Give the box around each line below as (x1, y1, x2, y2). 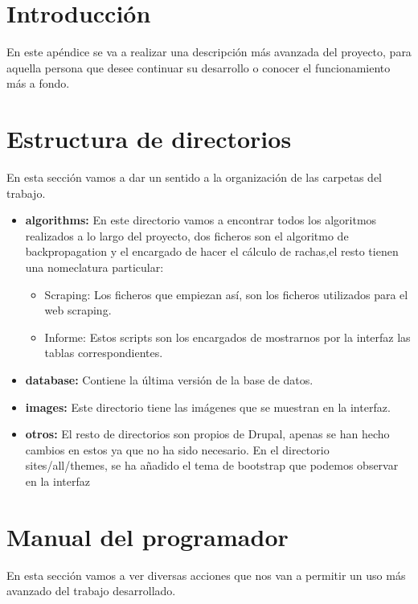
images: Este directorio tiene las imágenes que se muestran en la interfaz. (25, 398, 391, 415)
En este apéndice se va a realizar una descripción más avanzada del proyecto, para (6, 43, 412, 60)
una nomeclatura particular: (25, 259, 164, 275)
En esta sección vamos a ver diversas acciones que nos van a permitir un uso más (6, 566, 406, 583)
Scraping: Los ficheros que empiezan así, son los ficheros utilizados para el (44, 286, 408, 302)
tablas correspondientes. (44, 344, 163, 361)
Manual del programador (6, 520, 289, 553)
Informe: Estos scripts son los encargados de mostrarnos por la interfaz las (44, 328, 411, 345)
